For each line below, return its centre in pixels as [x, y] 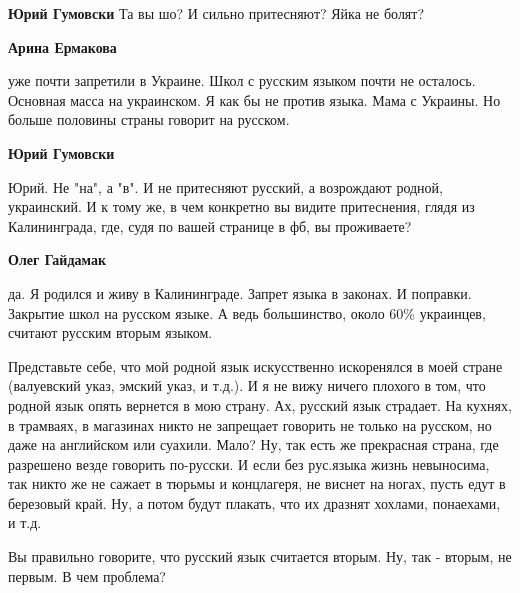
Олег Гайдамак [57, 259]
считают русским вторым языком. [110, 332]
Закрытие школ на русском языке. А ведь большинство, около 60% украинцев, [247, 312]
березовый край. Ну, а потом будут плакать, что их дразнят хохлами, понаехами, [254, 502]
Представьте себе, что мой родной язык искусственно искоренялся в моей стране [255, 365]
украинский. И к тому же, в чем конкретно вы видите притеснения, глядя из [241, 206]
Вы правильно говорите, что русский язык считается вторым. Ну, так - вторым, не [260, 556]
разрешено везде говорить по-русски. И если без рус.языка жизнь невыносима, [249, 463]
